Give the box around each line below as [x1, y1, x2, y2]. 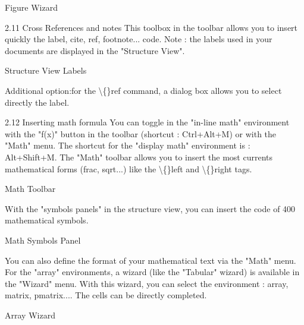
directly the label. [5, 96, 70, 108]
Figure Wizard [5, 1, 58, 13]
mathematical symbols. [5, 214, 89, 226]
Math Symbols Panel [5, 234, 81, 246]
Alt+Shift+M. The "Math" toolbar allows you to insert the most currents [5, 150, 273, 163]
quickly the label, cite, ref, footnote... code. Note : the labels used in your [5, 33, 272, 45]
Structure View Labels [5, 64, 87, 77]
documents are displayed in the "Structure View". [5, 44, 185, 56]
